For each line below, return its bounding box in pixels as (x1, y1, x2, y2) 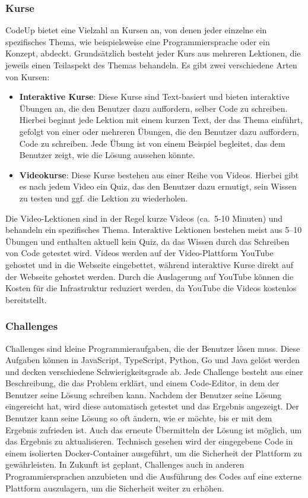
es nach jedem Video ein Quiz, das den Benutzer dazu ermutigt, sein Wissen (19, 180, 297, 193)
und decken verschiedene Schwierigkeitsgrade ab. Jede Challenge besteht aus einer (5, 365, 303, 377)
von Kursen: (5, 70, 50, 83)
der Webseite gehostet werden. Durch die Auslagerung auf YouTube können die (5, 270, 294, 282)
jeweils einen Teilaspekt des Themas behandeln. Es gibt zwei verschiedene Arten (5, 59, 297, 71)
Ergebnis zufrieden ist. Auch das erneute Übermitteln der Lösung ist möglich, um (5, 423, 302, 436)
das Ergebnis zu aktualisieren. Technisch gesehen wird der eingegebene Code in (5, 435, 293, 447)
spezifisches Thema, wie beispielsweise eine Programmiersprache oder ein (5, 35, 270, 48)
